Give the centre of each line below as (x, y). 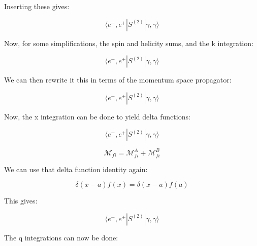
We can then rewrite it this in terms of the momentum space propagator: (118, 80)
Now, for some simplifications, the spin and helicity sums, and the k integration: (129, 43)
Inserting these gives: (37, 6)
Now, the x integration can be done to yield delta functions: (97, 116)
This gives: (21, 201)
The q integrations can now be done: (61, 237)
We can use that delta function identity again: (76, 169)
